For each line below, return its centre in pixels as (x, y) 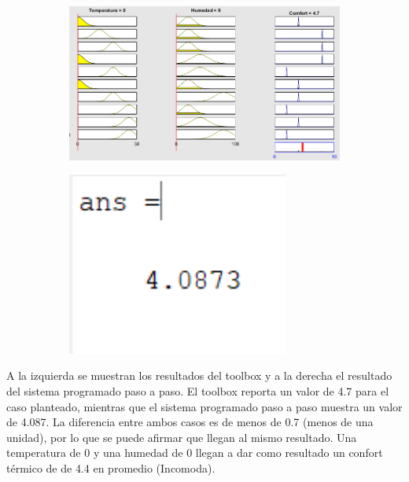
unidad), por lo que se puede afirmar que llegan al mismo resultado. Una (182, 437)
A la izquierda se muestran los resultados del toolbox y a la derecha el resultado (199, 375)
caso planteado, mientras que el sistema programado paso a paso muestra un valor (204, 406)
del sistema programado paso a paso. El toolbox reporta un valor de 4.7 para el (198, 390)
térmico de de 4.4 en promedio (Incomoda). (111, 467)
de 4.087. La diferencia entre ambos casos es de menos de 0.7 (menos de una (190, 422)
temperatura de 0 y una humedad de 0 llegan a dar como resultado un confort (195, 453)
